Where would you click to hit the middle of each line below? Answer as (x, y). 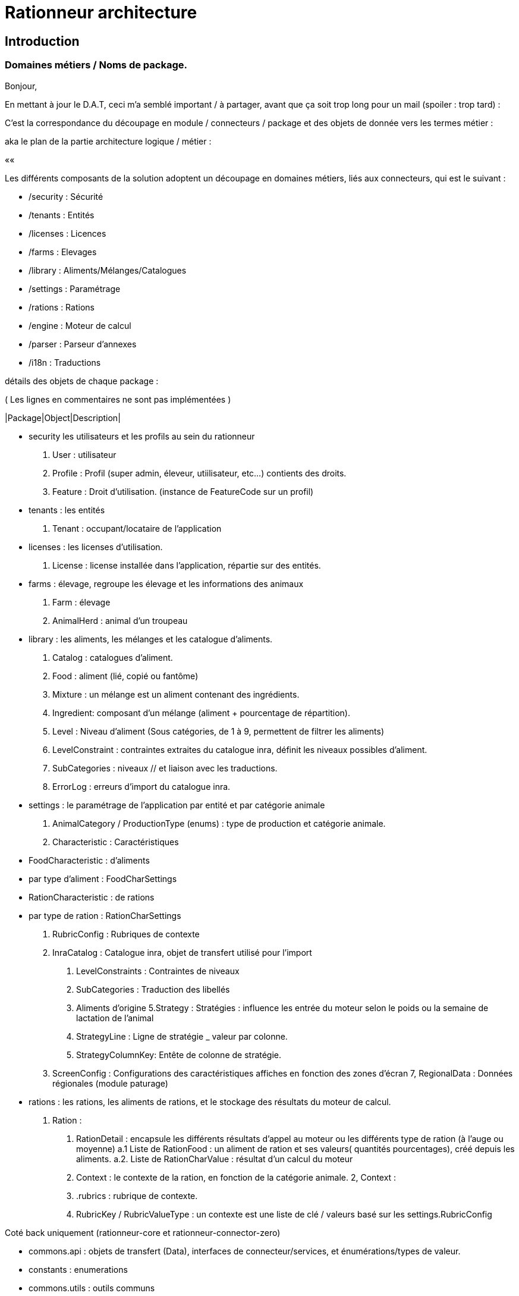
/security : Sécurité (66, 196)
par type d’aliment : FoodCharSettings (103, 878)
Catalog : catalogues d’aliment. (113, 657)
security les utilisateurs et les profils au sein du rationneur (142, 436)
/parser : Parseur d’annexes (83, 344)
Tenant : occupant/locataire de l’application (137, 528)
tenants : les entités (67, 510)
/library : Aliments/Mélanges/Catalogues (108, 270)
